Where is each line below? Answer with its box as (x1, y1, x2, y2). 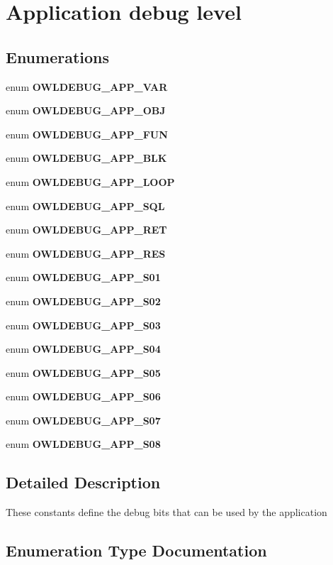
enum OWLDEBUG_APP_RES (6, 246, 166, 260)
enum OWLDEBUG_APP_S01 (6, 270, 161, 285)
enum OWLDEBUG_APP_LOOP (6, 174, 175, 189)
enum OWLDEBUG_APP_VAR (6, 79, 168, 94)
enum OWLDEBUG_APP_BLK (6, 150, 167, 165)
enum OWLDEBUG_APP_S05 (6, 365, 161, 380)
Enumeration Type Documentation (6, 539, 267, 561)
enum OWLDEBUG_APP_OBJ (6, 103, 166, 118)
